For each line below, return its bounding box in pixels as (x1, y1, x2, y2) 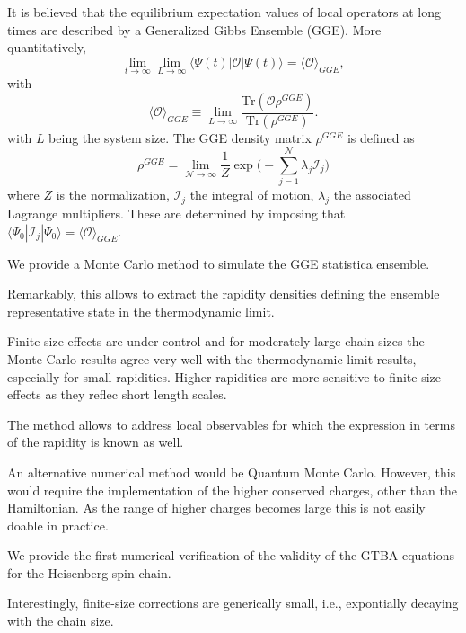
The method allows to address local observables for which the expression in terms (7, 415, 455, 433)
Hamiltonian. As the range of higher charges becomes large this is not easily (7, 498, 426, 517)
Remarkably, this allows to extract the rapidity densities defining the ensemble (7, 284, 440, 303)
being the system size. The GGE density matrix (48, 129, 312, 147)
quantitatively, (7, 38, 86, 57)
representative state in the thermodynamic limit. (7, 301, 275, 320)
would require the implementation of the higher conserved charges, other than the (7, 480, 457, 499)
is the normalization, (56, 185, 170, 204)
